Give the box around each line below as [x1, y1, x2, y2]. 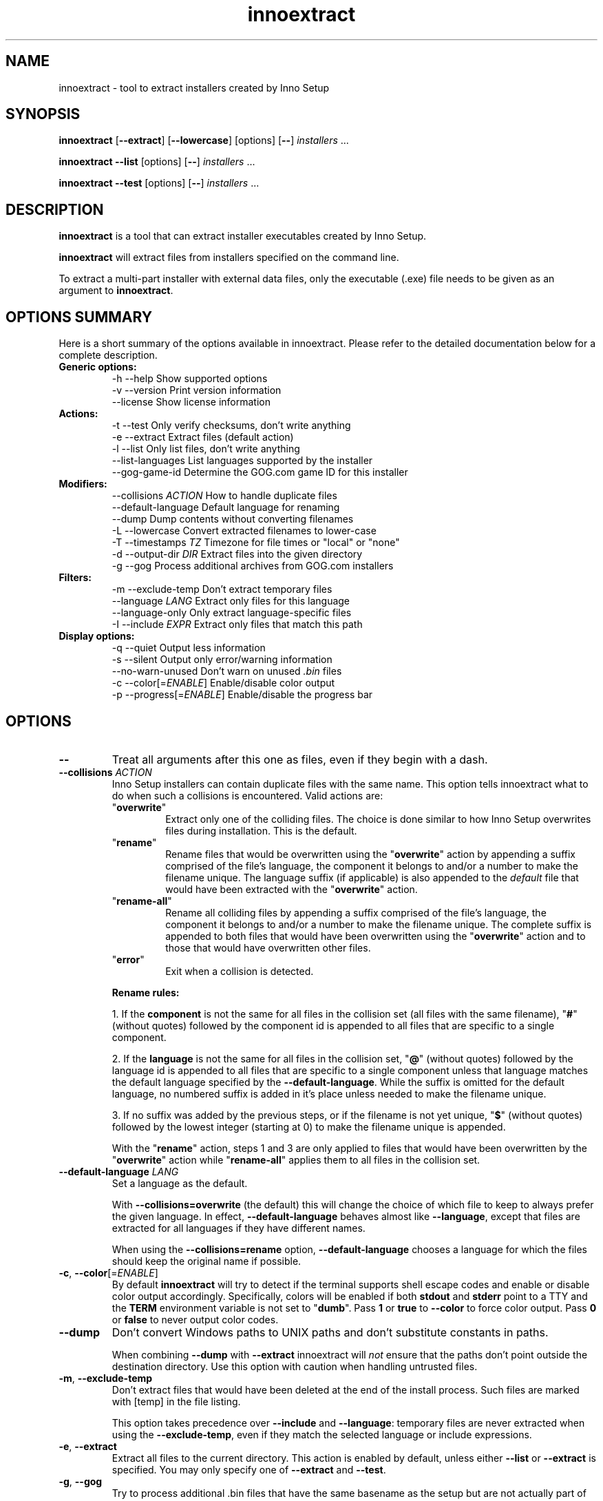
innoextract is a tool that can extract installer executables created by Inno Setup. [59, 230, 427, 242]
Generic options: [59, 361, 137, 373]
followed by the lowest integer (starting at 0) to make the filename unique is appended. [112, 1120, 506, 1133]
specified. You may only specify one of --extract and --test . [112, 1463, 386, 1476]
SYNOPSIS [6, 105, 81, 123]
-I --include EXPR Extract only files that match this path [112, 618, 363, 631]
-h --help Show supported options [112, 372, 268, 385]
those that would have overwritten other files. [165, 941, 371, 954]
